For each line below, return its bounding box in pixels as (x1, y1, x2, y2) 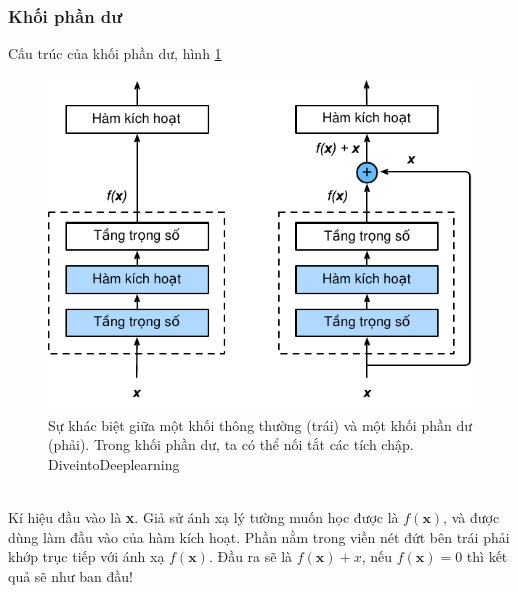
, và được (443, 507, 500, 528)
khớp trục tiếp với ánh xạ (8, 546, 165, 567)
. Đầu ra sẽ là (208, 546, 293, 567)
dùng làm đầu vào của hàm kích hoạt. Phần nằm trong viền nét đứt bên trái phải (8, 526, 510, 547)
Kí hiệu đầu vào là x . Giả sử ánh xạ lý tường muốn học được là (8, 507, 399, 528)
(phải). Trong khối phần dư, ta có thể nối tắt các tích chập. (48, 434, 414, 455)
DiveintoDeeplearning (48, 453, 180, 474)
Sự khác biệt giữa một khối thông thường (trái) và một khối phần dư (48, 414, 472, 435)
